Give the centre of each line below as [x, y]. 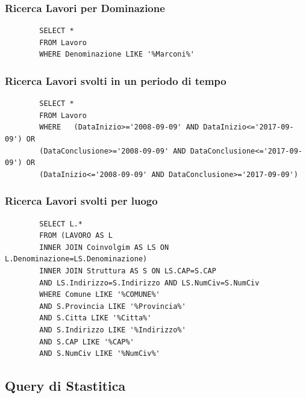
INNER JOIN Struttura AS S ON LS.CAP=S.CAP [128, 271]
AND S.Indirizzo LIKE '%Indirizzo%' [113, 330]
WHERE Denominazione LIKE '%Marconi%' [117, 54]
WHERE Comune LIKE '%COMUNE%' [100, 295]
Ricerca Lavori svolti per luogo [81, 201]
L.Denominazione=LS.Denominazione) [76, 259]
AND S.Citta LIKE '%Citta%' [95, 318]
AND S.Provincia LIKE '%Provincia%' [113, 306]
